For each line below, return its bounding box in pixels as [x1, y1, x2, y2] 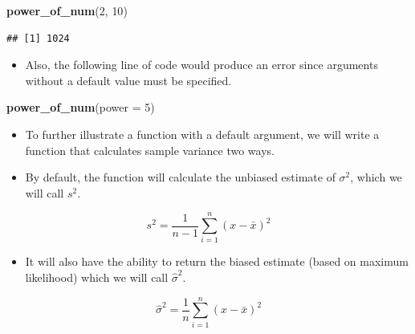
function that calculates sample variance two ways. [25, 141, 275, 158]
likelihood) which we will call [25, 269, 169, 286]
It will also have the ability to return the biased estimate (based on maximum [25, 253, 409, 270]
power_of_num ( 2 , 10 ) [6, 2, 128, 18]
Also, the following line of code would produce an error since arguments [25, 56, 378, 73]
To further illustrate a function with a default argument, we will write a [25, 125, 380, 142]
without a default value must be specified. [25, 71, 232, 88]
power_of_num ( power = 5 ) [6, 99, 155, 116]
